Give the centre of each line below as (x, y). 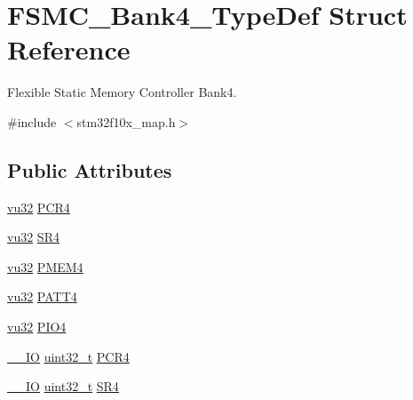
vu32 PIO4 (37, 327)
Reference (69, 49)
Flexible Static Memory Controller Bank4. (122, 92)
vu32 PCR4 (39, 207)
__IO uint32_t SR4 (63, 386)
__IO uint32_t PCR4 (68, 356)
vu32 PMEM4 (45, 266)
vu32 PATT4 (42, 296)
